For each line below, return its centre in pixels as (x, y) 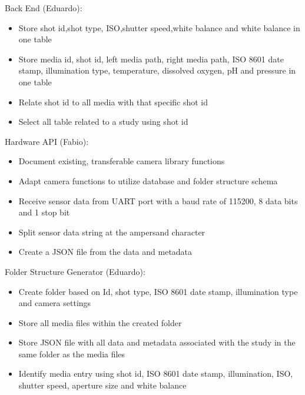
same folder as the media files (72, 353)
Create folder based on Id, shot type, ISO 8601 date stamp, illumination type (158, 291)
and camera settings (55, 303)
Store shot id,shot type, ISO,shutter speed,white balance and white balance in (159, 27)
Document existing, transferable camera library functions (122, 161)
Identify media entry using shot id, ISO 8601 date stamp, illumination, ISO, (156, 374)
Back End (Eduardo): (44, 8)
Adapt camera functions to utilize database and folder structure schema (148, 180)
